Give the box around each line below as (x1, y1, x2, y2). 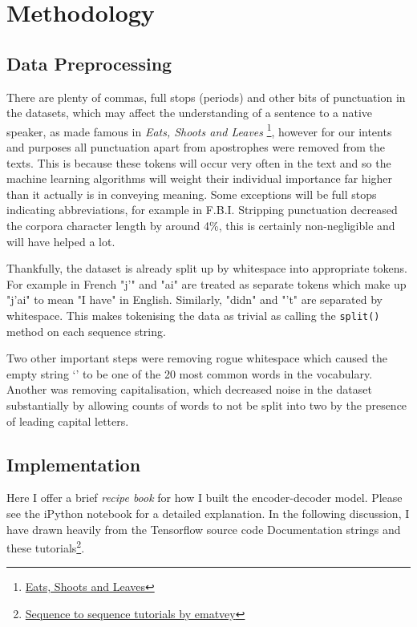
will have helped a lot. (6, 233, 115, 249)
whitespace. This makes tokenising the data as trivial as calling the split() (6, 306, 380, 323)
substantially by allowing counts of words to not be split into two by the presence (6, 396, 407, 413)
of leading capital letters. (6, 412, 129, 429)
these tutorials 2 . (6, 537, 85, 556)
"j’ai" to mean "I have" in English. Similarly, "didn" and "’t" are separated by (6, 291, 383, 308)
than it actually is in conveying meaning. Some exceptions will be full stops (6, 185, 377, 202)
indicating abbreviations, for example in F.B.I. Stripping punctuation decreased (6, 201, 398, 218)
